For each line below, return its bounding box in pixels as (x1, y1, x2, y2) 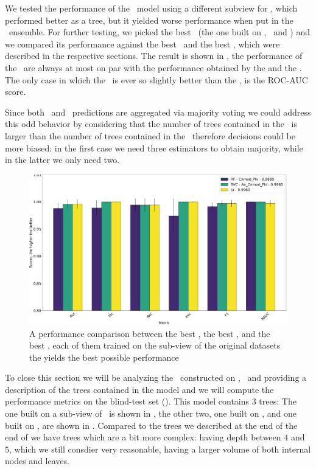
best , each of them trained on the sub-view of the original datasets (29, 339, 281, 352)
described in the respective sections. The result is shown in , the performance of (5, 49, 303, 62)
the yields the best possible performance (29, 350, 179, 363)
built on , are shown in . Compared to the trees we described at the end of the (5, 419, 298, 431)
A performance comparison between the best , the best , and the (29, 327, 270, 339)
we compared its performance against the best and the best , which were (5, 37, 280, 50)
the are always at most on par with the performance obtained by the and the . (5, 61, 302, 74)
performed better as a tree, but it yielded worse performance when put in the (5, 13, 293, 26)
